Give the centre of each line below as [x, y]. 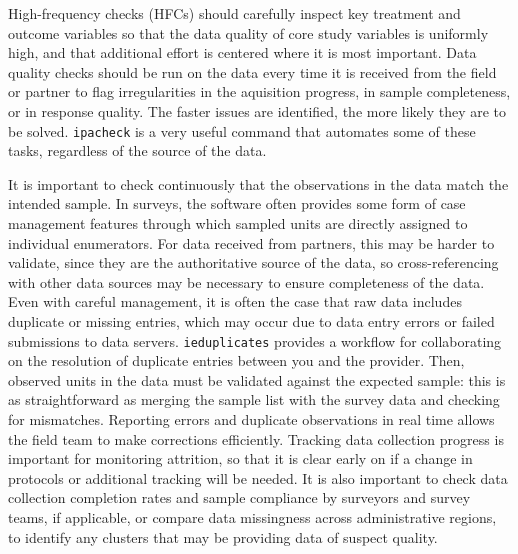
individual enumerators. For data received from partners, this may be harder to [251, 242]
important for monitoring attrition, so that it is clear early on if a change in [240, 458]
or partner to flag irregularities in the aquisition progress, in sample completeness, [259, 91]
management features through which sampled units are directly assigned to [238, 223]
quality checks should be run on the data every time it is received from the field [252, 71]
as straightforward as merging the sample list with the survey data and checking [254, 399]
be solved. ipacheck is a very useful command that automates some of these [242, 130]
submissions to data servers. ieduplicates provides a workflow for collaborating [255, 340]
